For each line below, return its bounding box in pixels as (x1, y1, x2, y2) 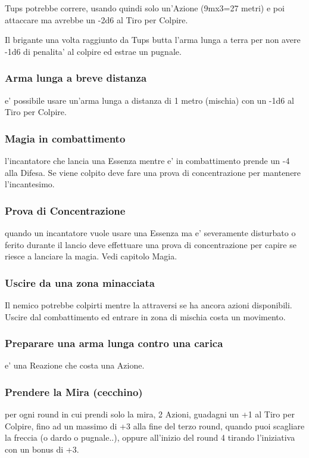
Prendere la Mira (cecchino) (5, 384, 143, 399)
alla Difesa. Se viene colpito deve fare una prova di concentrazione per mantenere (5, 166, 301, 178)
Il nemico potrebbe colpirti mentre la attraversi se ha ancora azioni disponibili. (5, 299, 292, 311)
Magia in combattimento (5, 131, 126, 146)
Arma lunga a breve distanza (5, 70, 147, 85)
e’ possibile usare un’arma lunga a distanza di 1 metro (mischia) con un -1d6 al (5, 94, 294, 106)
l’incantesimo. (5, 178, 55, 190)
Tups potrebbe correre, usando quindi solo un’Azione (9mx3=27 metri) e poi (5, 2, 285, 14)
